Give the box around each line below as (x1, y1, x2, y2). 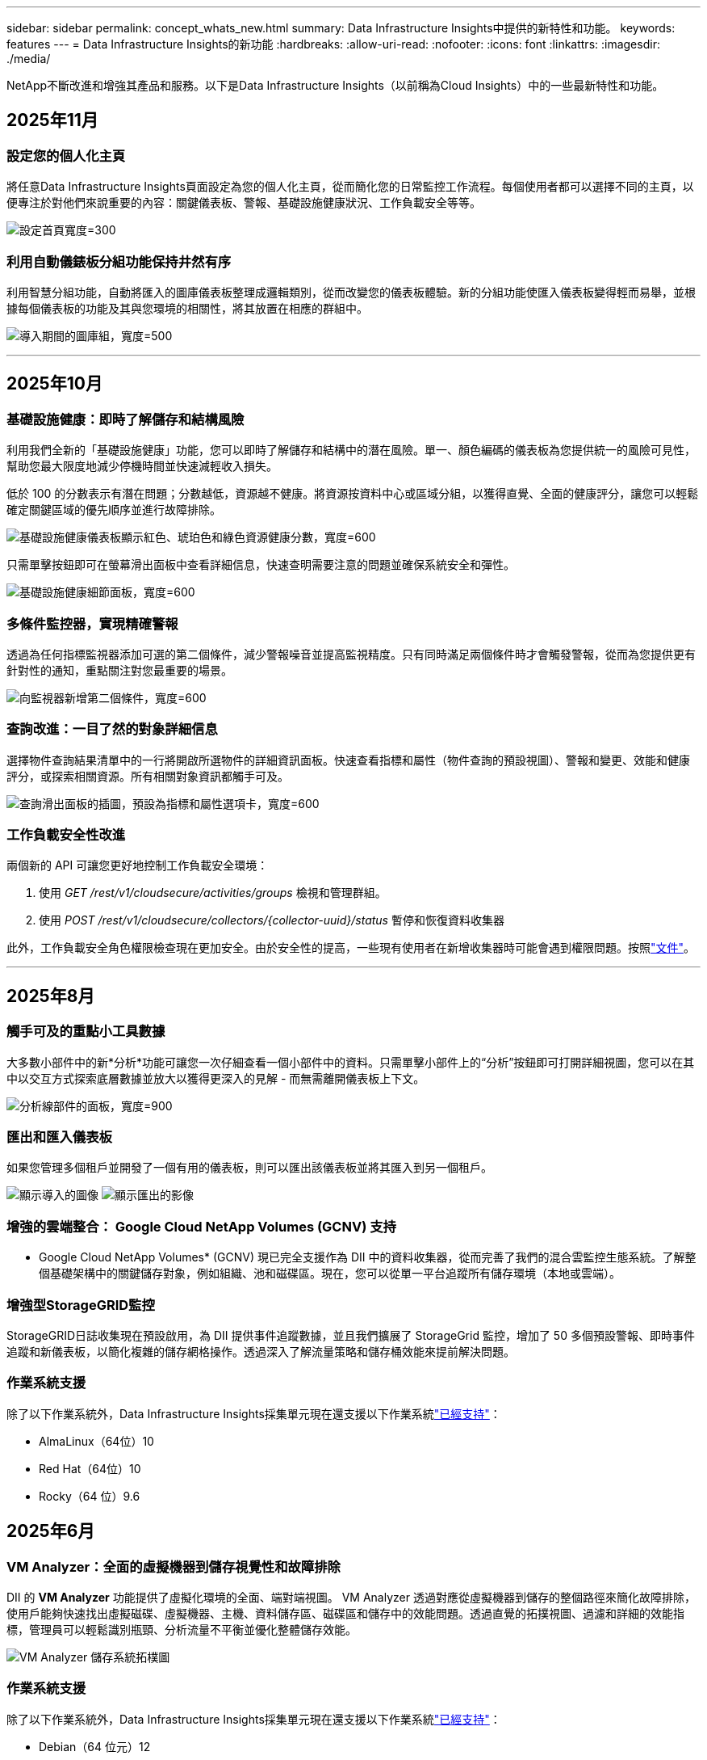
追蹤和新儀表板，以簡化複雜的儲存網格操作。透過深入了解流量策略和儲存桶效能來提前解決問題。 (6, 1344, 515, 1358)
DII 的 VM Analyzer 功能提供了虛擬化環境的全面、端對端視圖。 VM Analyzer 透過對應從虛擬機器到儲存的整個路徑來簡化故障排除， (6, 1589, 696, 1604)
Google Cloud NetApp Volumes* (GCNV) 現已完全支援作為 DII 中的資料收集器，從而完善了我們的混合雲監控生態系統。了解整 (39, 1250, 697, 1265)
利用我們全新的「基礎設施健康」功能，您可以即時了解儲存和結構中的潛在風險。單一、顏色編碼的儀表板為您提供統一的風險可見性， (6, 443, 696, 457)
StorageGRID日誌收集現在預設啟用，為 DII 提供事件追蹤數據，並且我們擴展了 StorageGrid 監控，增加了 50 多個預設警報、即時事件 (6, 1328, 695, 1342)
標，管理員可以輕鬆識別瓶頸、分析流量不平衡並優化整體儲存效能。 (6, 1622, 357, 1636)
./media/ (6, 52, 51, 65)
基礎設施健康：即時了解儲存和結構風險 (6, 411, 245, 427)
